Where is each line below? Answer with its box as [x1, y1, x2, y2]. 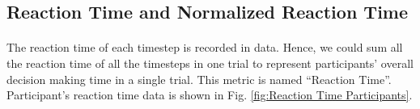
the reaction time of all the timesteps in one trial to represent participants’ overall [6, 54, 414, 71]
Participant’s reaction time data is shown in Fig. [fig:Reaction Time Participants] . [6, 86, 413, 103]
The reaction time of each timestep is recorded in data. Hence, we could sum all [6, 39, 403, 56]
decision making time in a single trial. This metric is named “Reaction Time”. [6, 70, 392, 87]
